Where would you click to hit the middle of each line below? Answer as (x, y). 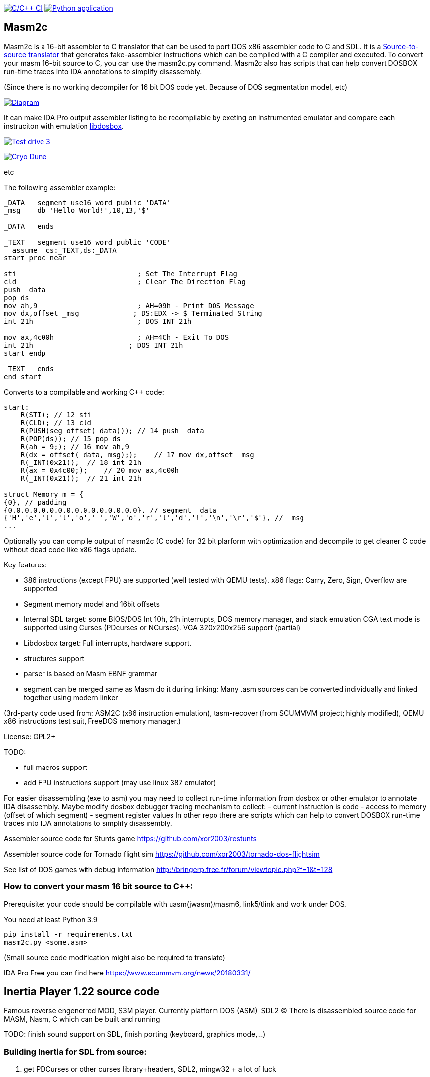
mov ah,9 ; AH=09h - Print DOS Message (129, 305)
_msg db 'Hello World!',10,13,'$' (77, 210)
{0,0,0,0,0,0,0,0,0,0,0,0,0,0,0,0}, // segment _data (110, 510)
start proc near (35, 258)
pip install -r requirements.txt (69, 934)
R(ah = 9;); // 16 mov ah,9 (75, 446)
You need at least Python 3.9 (51, 919)
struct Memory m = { (44, 494)
